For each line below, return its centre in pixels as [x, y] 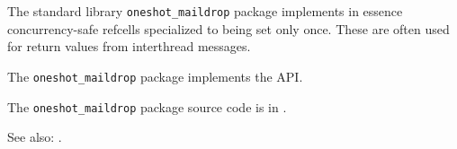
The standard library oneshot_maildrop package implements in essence [205, 11]
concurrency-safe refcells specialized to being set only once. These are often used [228, 28]
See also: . [35, 137]
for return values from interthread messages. [129, 46]
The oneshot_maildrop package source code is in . [147, 106]
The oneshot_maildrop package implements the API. [155, 76]
